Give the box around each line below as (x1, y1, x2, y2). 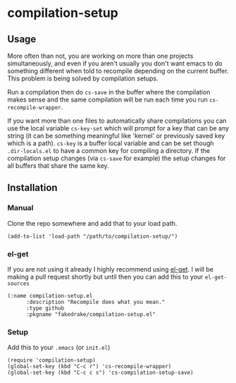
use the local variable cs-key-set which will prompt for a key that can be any (7, 124, 230, 132)
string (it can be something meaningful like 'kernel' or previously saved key (7, 132, 225, 140)
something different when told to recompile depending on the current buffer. (7, 67, 229, 75)
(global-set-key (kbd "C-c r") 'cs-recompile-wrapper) (7, 363, 172, 370)
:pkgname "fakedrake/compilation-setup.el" (25, 310, 156, 318)
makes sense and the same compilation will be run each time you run (7, 95, 208, 104)
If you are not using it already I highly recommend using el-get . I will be (7, 265, 213, 273)
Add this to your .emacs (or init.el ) (7, 344, 111, 352)
